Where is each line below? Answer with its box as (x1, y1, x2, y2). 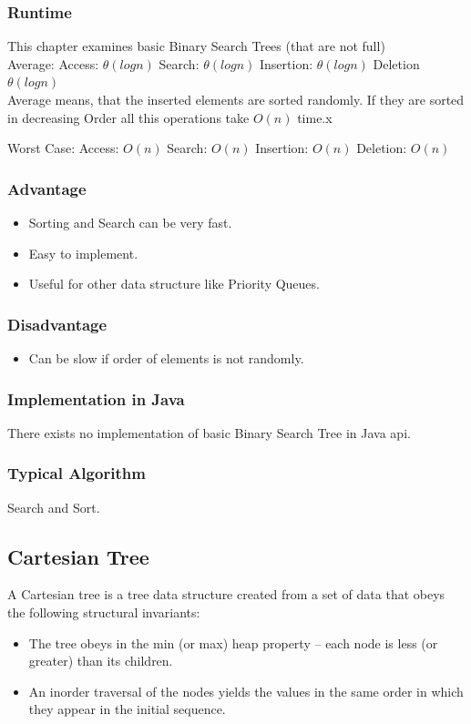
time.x (297, 107, 333, 127)
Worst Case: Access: (7, 138, 119, 158)
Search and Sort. (7, 497, 100, 516)
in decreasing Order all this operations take (7, 107, 250, 127)
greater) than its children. (28, 651, 173, 670)
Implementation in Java (7, 387, 185, 410)
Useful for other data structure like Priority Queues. (28, 274, 320, 293)
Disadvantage (7, 312, 108, 335)
